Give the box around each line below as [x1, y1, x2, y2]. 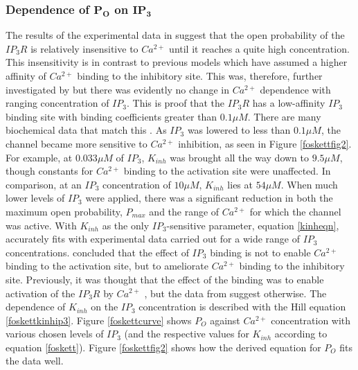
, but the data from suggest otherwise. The [144, 285, 327, 300]
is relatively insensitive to [30, 41, 138, 55]
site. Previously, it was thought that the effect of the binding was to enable [6, 272, 324, 286]
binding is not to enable [210, 245, 311, 259]
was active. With [6, 218, 77, 232]
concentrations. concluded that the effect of [6, 245, 189, 259]
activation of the [6, 285, 75, 300]
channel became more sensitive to [6, 136, 147, 150]
